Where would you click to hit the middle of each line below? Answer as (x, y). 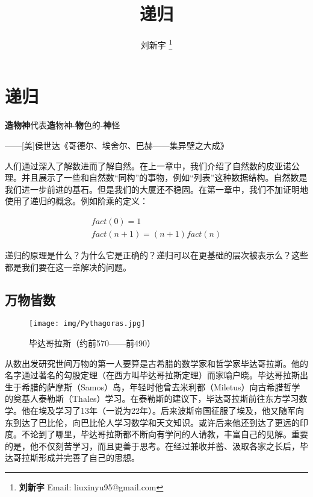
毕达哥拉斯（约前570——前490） (92, 342)
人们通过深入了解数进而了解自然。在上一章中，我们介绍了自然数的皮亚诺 (148, 165)
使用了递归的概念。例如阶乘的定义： (76, 201)
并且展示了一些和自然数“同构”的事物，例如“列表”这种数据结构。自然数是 (164, 177)
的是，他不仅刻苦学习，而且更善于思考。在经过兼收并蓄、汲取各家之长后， (152, 445)
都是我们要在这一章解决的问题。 (68, 267)
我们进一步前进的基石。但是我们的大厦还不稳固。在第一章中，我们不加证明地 (156, 189)
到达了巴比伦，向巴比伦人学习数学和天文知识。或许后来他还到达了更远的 (156, 422)
